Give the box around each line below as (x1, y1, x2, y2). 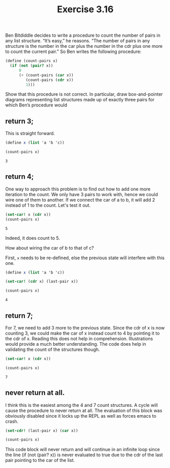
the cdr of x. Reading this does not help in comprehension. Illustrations (5, 336, 153, 342)
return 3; (5, 117, 34, 125)
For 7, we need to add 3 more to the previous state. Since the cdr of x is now (5, 325, 165, 331)
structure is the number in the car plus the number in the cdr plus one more (5, 43, 163, 49)
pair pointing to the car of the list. (5, 457, 75, 463)
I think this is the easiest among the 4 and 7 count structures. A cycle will (5, 402, 158, 408)
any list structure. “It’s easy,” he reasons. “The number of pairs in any (5, 38, 150, 44)
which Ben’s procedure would (5, 102, 67, 108)
